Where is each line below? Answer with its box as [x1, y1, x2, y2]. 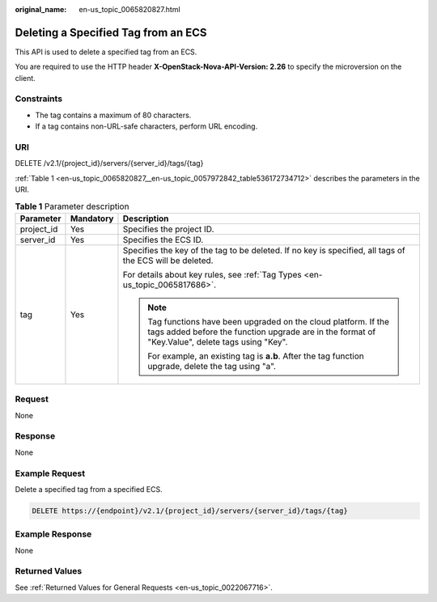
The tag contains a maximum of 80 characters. [35, 110, 192, 120]
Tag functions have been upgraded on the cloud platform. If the [147, 316, 390, 327]
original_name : [15, 5, 67, 14]
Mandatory [70, 213, 114, 224]
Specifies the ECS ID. [122, 234, 204, 245]
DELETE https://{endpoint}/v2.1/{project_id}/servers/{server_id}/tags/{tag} [32, 506, 348, 515]
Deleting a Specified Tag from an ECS [15, 25, 207, 40]
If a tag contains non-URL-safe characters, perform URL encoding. [35, 121, 258, 131]
